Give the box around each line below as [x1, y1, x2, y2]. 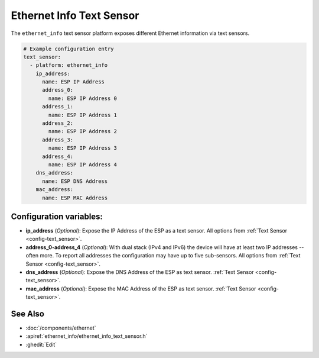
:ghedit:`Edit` [25, 341, 57, 348]
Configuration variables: [11, 211, 103, 221]
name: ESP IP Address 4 [48, 162, 118, 168]
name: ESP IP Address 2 [48, 128, 118, 135]
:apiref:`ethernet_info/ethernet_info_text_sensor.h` [25, 333, 148, 340]
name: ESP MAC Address [42, 194, 108, 201]
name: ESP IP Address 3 [48, 145, 118, 151]
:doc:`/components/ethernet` [25, 324, 97, 331]
